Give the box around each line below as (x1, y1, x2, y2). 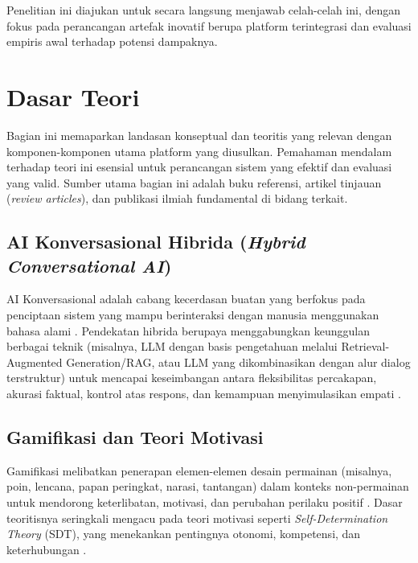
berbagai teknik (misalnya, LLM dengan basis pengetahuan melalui (6, 338, 338, 355)
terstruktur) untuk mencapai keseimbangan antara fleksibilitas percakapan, (6, 369, 377, 386)
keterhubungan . (6, 540, 87, 557)
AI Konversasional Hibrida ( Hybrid (6, 229, 305, 254)
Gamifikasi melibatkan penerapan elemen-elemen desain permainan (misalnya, (6, 462, 392, 479)
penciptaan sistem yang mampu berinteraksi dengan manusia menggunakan (6, 306, 379, 323)
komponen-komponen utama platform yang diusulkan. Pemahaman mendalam (6, 142, 392, 159)
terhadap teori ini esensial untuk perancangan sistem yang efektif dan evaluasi (6, 158, 392, 175)
